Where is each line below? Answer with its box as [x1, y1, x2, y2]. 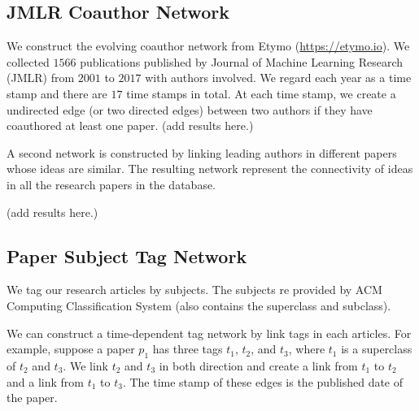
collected [7, 53, 50, 70]
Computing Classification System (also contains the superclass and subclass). [7, 296, 391, 314]
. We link [63, 357, 108, 374]
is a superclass [341, 340, 412, 357]
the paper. [7, 389, 58, 406]
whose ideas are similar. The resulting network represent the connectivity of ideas [7, 160, 413, 177]
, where [288, 340, 325, 357]
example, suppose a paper [7, 340, 135, 357]
